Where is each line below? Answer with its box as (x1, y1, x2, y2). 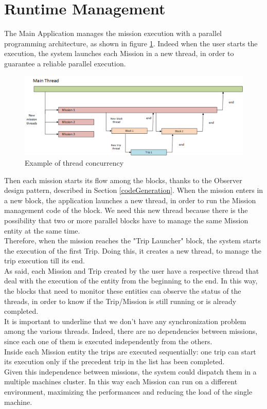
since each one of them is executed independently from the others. (4, 336, 212, 347)
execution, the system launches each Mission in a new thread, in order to (4, 48, 234, 59)
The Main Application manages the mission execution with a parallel (4, 28, 222, 39)
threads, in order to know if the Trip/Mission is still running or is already (4, 295, 237, 306)
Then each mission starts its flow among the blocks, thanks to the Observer (4, 174, 242, 185)
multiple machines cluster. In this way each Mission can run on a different (4, 376, 238, 387)
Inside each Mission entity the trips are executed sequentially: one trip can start (4, 346, 256, 357)
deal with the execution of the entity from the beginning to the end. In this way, (4, 275, 258, 286)
